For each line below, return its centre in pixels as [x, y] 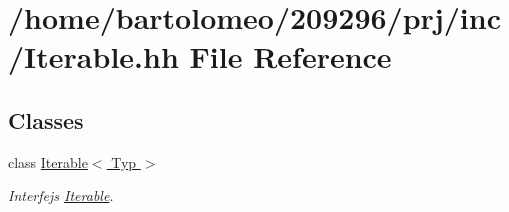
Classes [46, 119]
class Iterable [48, 161]
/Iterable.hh [93, 56]
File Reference [290, 56]
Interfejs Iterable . [61, 195]
